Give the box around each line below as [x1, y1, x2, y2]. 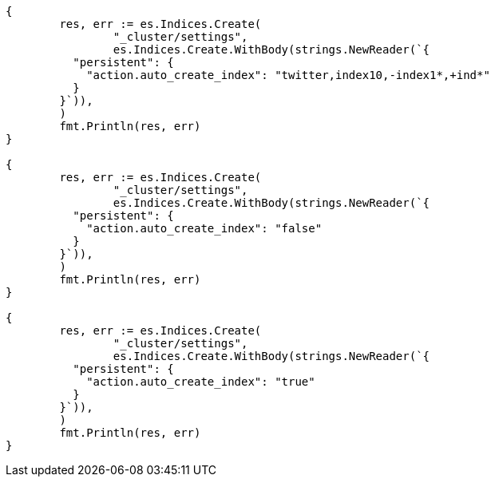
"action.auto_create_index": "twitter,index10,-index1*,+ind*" [86, 69, 490, 81]
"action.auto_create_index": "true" [86, 375, 315, 388]
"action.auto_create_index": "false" [86, 222, 323, 235]
